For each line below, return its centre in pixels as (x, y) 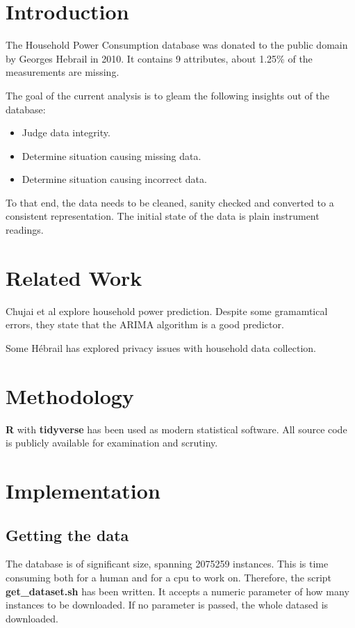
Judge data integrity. (66, 132)
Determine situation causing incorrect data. (114, 179)
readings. (25, 230)
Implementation (83, 491)
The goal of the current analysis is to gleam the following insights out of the (167, 95)
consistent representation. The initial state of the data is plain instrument (163, 216)
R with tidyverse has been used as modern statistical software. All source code (176, 429)
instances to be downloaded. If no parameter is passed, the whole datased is (167, 605)
